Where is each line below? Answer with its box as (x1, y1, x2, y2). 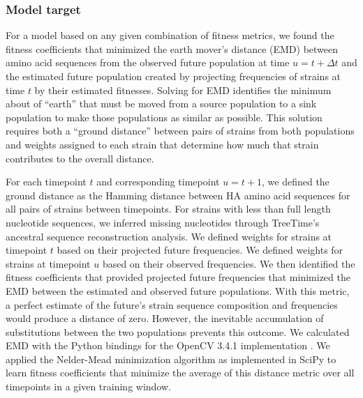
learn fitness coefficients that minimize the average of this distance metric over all (6, 365, 355, 380)
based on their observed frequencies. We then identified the (102, 256, 355, 270)
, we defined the (262, 174, 329, 189)
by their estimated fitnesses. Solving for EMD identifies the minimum (34, 82, 332, 97)
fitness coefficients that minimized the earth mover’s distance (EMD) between (6, 41, 339, 56)
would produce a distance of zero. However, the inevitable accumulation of (6, 311, 324, 326)
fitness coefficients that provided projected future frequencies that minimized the (6, 270, 350, 284)
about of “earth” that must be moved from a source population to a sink (6, 96, 317, 111)
